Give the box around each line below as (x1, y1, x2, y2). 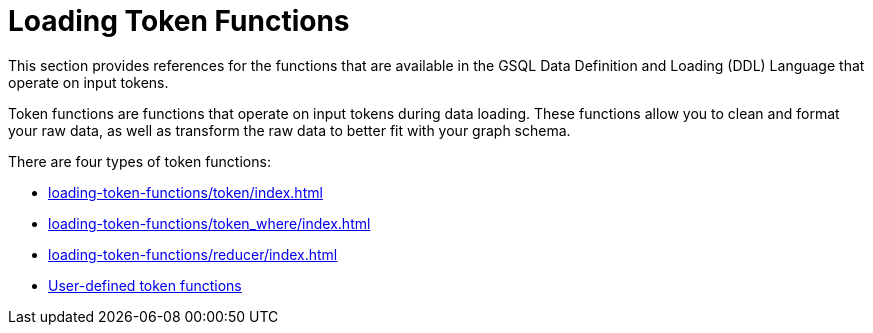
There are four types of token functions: (8, 152, 271, 170)
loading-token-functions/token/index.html (48, 183, 323, 201)
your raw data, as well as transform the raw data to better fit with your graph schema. (8, 121, 571, 139)
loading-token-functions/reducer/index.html (48, 245, 338, 263)
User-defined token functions (48, 276, 242, 294)
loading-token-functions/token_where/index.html (48, 214, 371, 232)
